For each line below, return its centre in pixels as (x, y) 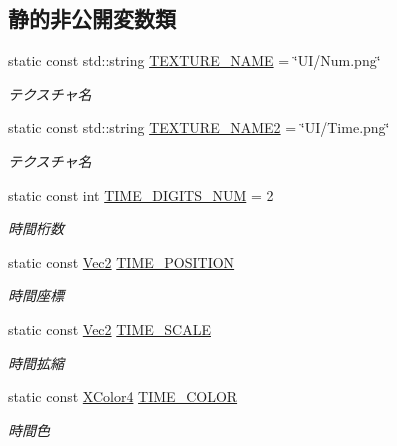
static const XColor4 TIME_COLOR (123, 396)
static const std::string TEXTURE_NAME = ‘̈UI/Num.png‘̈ (194, 60)
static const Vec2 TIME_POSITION (121, 261)
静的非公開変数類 (92, 18)
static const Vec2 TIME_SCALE (109, 328)
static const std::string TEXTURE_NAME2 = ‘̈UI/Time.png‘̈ (199, 127)
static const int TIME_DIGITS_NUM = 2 (141, 194)
